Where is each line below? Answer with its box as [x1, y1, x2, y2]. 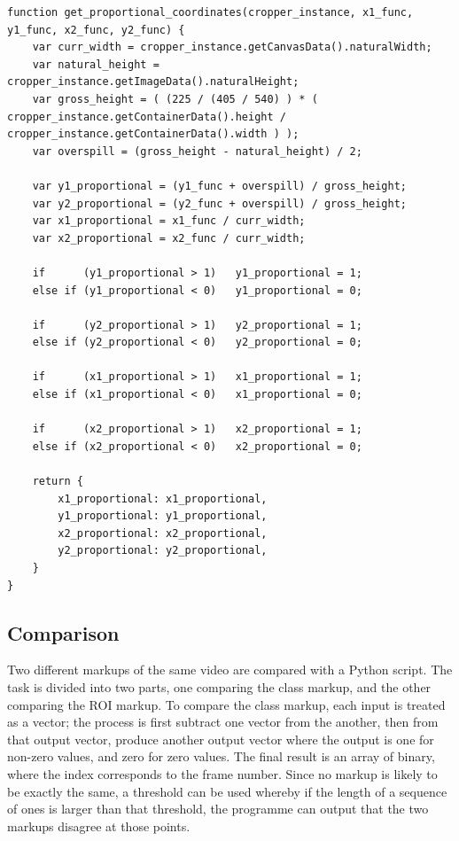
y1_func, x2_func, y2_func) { [7, 23, 185, 36]
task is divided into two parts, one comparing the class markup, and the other [7, 677, 432, 696]
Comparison [7, 619, 120, 646]
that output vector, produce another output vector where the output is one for [7, 729, 434, 748]
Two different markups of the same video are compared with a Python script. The [7, 660, 453, 679]
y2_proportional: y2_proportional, [58, 544, 268, 557]
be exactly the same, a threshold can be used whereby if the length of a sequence [7, 782, 447, 800]
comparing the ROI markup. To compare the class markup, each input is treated [7, 695, 446, 713]
